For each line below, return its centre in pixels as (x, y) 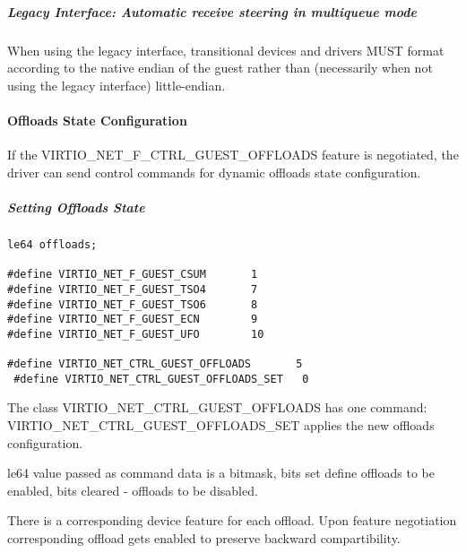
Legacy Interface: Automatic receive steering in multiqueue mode (212, 11)
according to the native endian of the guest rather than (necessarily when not (220, 68)
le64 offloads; (52, 244)
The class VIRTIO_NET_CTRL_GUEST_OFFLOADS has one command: (217, 407)
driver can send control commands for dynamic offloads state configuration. (214, 172)
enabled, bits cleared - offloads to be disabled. (133, 490)
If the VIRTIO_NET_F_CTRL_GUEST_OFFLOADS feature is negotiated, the (233, 155)
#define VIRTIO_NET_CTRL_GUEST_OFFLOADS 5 (155, 364)
